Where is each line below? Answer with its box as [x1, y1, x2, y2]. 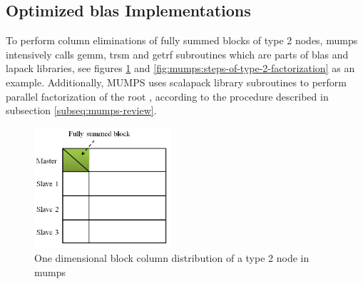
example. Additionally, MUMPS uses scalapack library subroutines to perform [6, 74, 347, 89]
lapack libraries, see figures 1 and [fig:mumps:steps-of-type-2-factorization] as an [6, 61, 355, 76]
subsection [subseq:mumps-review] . [6, 103, 157, 118]
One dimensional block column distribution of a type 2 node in [34, 250, 310, 265]
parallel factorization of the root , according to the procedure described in [6, 88, 329, 103]
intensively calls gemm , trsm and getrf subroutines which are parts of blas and [6, 46, 349, 61]
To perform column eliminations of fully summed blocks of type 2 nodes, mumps [6, 33, 358, 48]
